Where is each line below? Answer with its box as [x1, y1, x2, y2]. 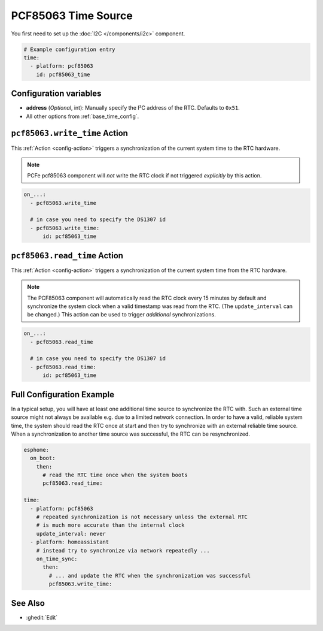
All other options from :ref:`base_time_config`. [26, 113, 139, 120]
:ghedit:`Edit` [26, 614, 58, 621]
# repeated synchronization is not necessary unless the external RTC [36, 514, 248, 520]
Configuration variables [11, 89, 102, 99]
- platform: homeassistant [30, 539, 109, 545]
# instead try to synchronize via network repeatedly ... [36, 547, 210, 554]
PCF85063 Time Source [11, 9, 133, 22]
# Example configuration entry [23, 46, 116, 53]
